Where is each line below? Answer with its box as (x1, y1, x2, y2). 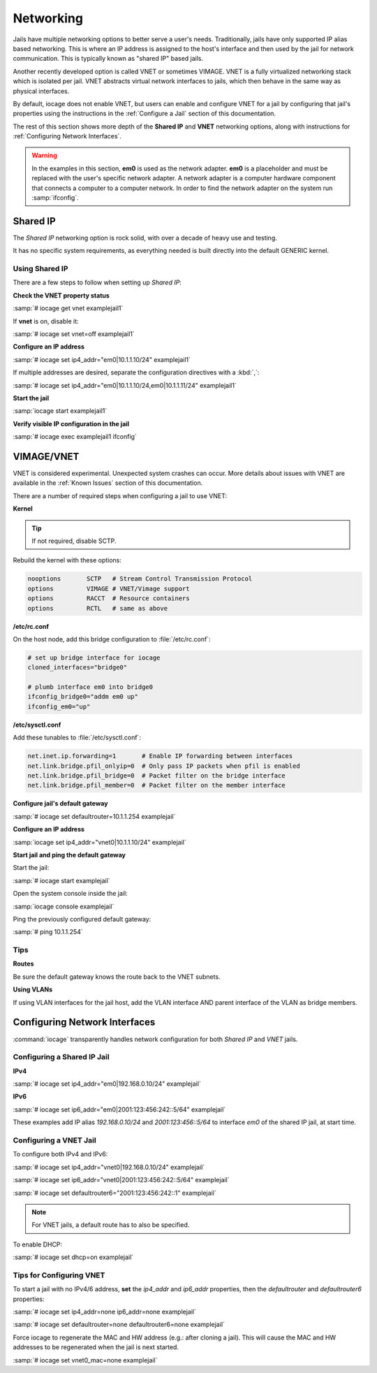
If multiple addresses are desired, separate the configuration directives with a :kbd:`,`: (13, 368, 260, 377)
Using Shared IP (13, 264, 68, 274)
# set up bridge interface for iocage (27, 653, 161, 662)
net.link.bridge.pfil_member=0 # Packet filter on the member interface (27, 781, 286, 790)
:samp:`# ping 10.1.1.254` (13, 928, 83, 936)
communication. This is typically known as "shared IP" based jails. (13, 55, 204, 63)
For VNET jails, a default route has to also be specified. (31, 1221, 190, 1229)
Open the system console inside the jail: (13, 889, 128, 898)
